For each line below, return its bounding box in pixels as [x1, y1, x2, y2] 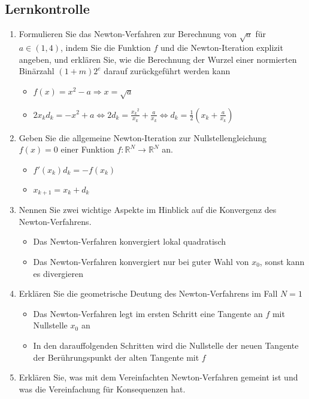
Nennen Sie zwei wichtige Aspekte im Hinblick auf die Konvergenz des [19, 203, 277, 216]
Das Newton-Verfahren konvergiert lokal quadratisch [33, 235, 226, 248]
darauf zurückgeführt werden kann [104, 65, 231, 77]
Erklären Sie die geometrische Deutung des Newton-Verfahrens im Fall [19, 287, 278, 300]
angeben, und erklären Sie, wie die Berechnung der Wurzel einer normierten [19, 53, 297, 65]
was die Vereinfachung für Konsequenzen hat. [19, 382, 186, 395]
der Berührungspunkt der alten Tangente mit [33, 351, 199, 363]
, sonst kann [259, 255, 305, 267]
